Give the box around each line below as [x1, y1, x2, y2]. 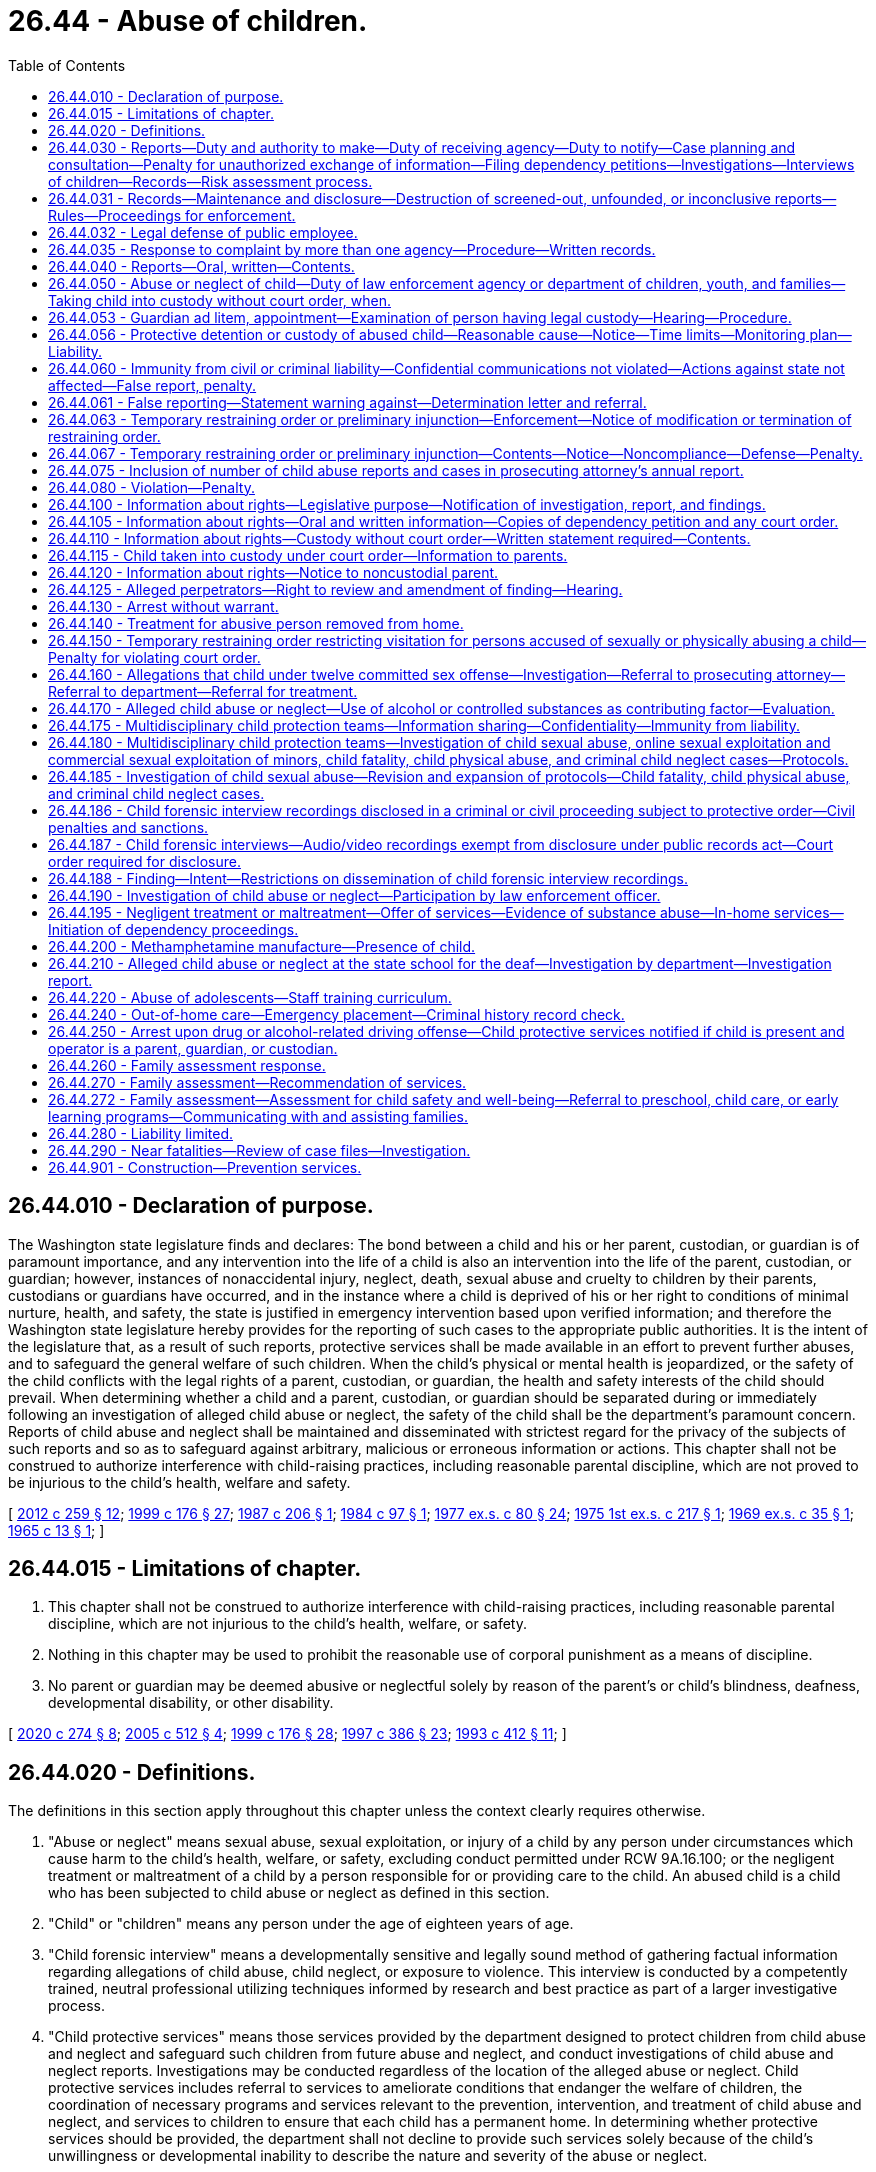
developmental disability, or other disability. [48, 1694, 334, 1712]
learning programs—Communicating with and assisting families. [48, 1107, 469, 1125]
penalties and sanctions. [48, 818, 209, 836]
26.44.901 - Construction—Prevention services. [48, 1158, 362, 1176]
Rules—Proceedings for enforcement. [48, 206, 296, 224]
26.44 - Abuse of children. [8, 4, 368, 38]
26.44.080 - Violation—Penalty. [48, 478, 255, 496]
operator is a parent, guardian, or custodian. [48, 1039, 338, 1057]
